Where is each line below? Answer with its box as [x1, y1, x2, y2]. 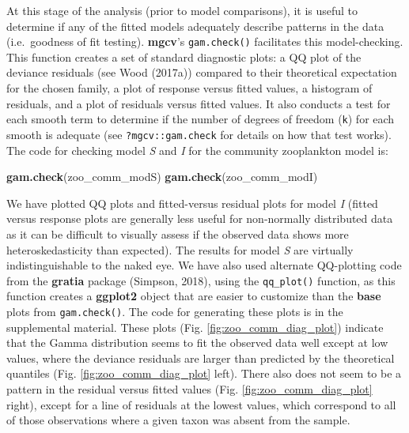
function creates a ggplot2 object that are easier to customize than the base [6, 288, 381, 304]
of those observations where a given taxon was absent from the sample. [6, 412, 350, 428]
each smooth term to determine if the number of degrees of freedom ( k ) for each [6, 111, 395, 127]
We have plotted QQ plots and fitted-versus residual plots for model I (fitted [6, 194, 378, 211]
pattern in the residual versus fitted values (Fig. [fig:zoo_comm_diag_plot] [6, 380, 373, 397]
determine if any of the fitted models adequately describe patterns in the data [6, 17, 384, 34]
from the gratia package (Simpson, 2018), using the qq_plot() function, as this [6, 272, 396, 288]
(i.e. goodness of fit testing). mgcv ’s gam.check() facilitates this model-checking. [6, 33, 403, 50]
